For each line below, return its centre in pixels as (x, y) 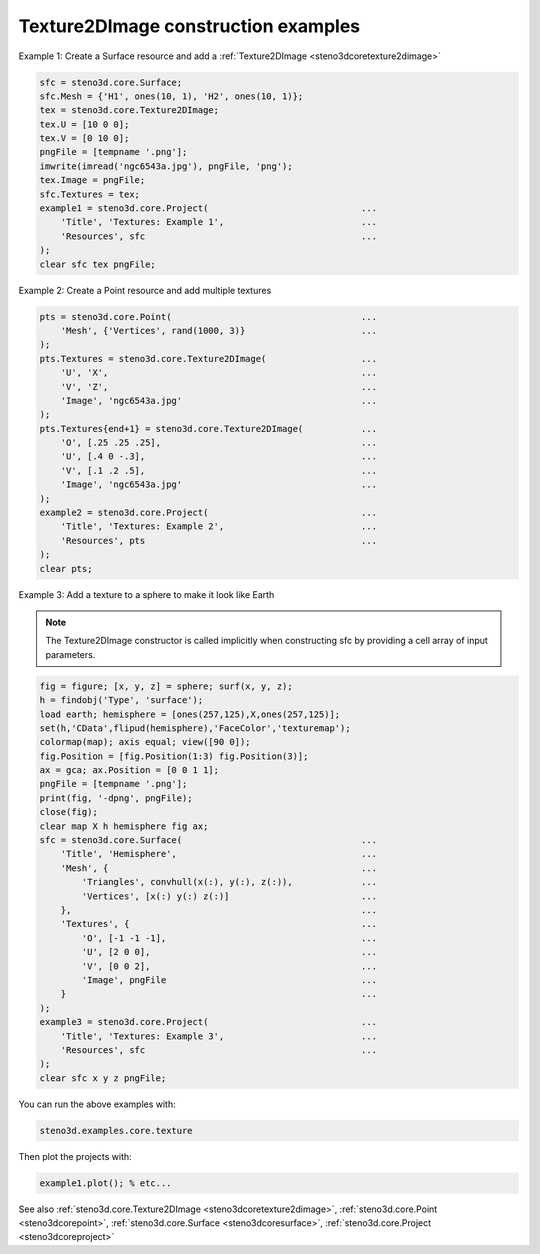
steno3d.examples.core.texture (116, 1130)
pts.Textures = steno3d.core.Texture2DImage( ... (208, 358)
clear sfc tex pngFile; (98, 264)
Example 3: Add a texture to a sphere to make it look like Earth (146, 594)
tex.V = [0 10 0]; (84, 138)
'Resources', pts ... (219, 540)
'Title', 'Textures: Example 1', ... (219, 222)
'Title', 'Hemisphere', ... (219, 854)
